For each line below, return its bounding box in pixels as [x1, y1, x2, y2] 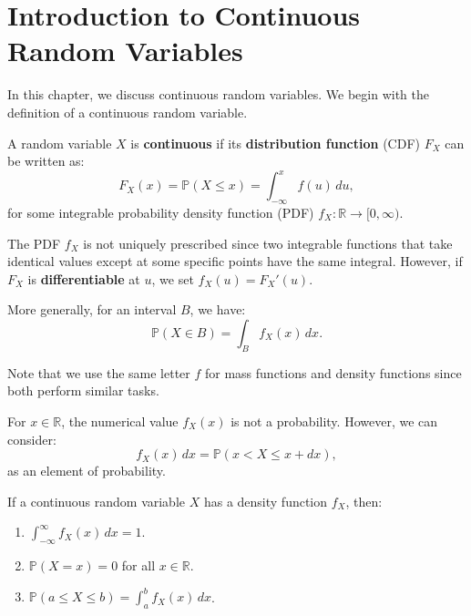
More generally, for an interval [7, 300, 177, 319]
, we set [151, 269, 194, 288]
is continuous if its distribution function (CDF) [130, 133, 420, 152]
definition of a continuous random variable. [7, 102, 248, 121]
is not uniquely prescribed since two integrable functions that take [83, 233, 453, 252]
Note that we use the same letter [7, 363, 190, 382]
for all [121, 556, 156, 575]
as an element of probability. [7, 461, 166, 480]
